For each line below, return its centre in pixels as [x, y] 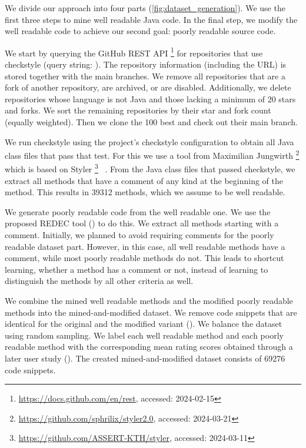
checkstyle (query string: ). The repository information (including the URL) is [146, 64]
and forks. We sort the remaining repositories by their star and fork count [138, 110]
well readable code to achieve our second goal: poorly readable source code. [140, 31]
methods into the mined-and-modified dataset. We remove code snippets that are [151, 312]
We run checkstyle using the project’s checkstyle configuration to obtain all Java [149, 141]
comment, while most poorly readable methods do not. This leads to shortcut [144, 258]
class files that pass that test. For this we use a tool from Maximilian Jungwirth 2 [152, 154]
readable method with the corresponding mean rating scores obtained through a [149, 347]
